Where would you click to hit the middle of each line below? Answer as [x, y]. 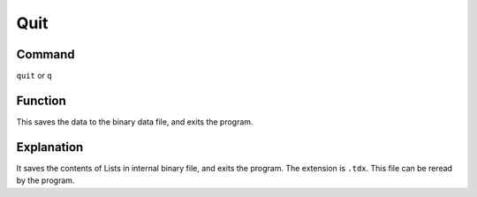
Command [45, 54]
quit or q [34, 76]
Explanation [50, 147]
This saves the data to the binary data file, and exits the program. [135, 121]
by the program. [45, 180]
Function [41, 100]
